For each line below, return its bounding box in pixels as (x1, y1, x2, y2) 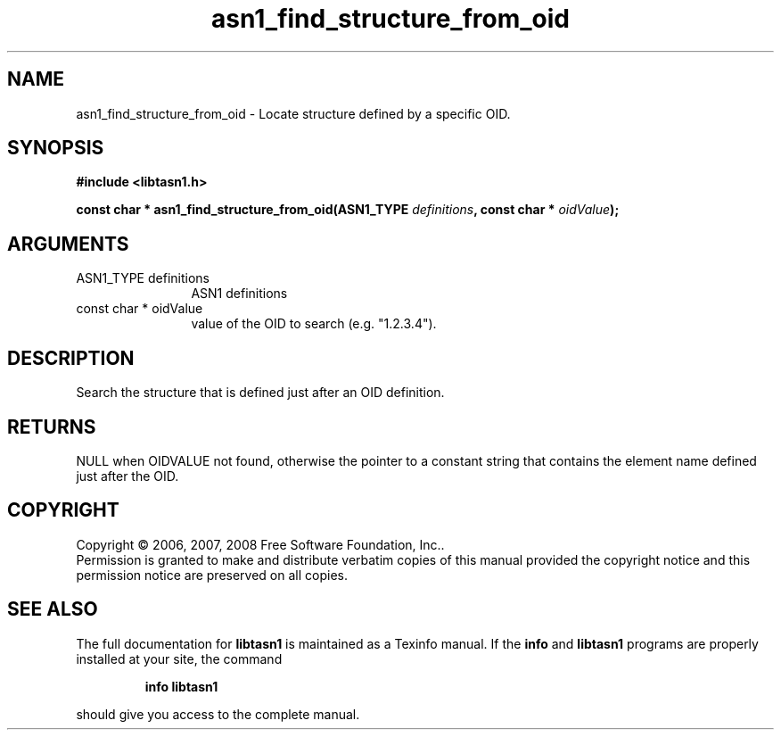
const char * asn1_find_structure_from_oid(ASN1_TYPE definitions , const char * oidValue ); (76, 202, 620, 218)
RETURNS (7, 415, 96, 438)
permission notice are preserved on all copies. (76, 567, 348, 583)
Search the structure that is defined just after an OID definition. (76, 385, 445, 401)
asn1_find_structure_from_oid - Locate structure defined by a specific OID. (76, 105, 511, 121)
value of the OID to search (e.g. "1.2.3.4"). (191, 316, 437, 332)
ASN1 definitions (191, 286, 288, 302)
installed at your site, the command (76, 650, 283, 667)
